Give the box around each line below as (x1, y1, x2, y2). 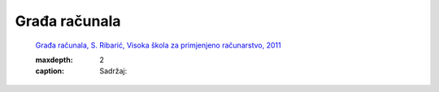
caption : (35, 66, 65, 76)
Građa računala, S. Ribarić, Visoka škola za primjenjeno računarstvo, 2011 (35, 40, 281, 50)
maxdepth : (35, 55, 73, 65)
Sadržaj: (99, 66, 128, 76)
